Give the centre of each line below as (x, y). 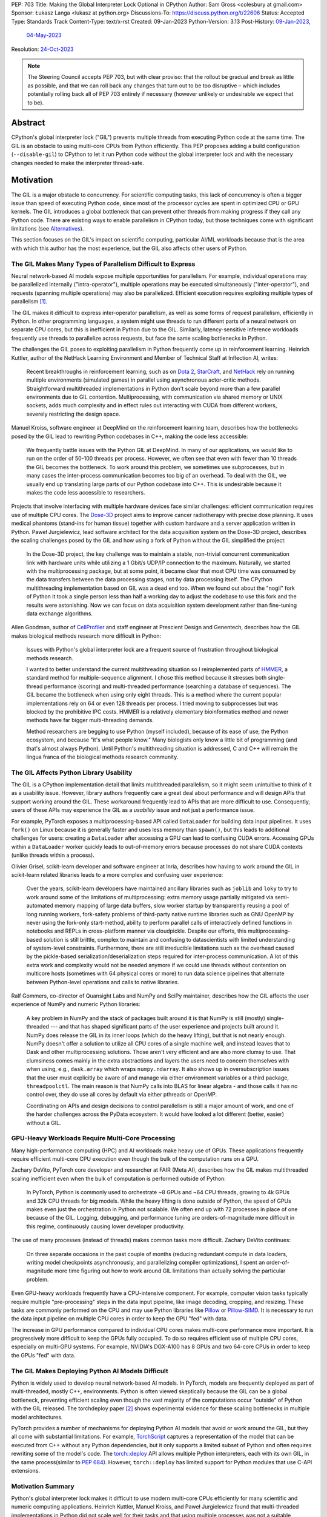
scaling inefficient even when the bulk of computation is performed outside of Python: (119, 1178)
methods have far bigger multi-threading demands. (90, 720)
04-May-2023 (44, 35)
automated (40, 906)
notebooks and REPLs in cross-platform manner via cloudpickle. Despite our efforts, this (136, 931)
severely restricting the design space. (73, 414)
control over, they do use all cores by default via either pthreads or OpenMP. (122, 1095)
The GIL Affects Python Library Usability (72, 772)
